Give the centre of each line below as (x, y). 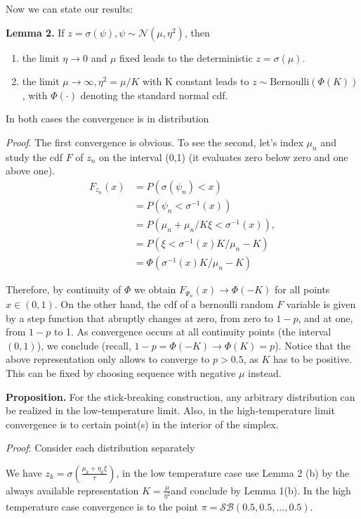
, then (197, 32)
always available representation (72, 490)
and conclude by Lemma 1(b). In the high (261, 490)
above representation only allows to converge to (108, 359)
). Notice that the (313, 345)
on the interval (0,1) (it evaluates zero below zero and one (224, 156)
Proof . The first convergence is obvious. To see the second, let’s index (155, 142)
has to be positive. (313, 359)
